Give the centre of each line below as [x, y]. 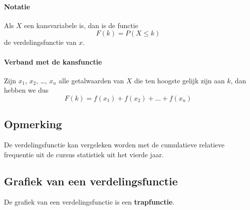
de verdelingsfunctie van [40, 42]
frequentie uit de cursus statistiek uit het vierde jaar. [84, 154]
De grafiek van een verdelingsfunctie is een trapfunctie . [89, 201]
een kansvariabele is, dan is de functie [81, 25]
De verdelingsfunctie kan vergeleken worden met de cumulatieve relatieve [114, 145]
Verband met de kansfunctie [53, 61]
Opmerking [33, 124]
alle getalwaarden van [91, 80]
